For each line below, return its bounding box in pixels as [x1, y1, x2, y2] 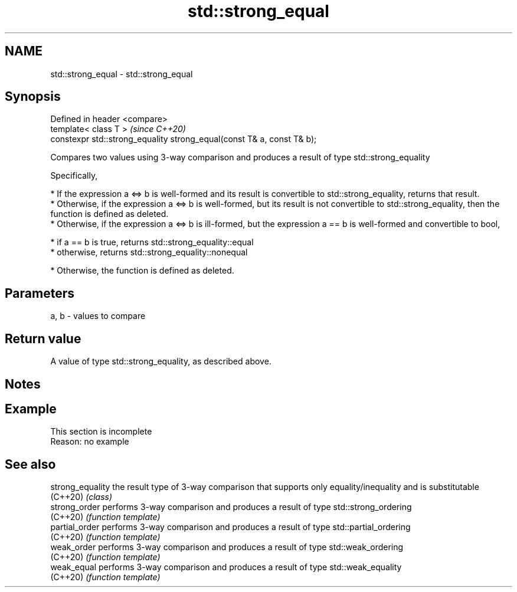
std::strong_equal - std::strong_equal [50, 68, 193, 79]
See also [5, 456, 56, 472]
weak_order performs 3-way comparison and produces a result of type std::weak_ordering [50, 542, 404, 552]
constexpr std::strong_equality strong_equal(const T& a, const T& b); [50, 134, 317, 144]
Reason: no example [50, 436, 129, 447]
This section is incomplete [50, 426, 152, 437]
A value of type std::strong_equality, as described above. [50, 356, 271, 367]
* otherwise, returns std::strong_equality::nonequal [50, 247, 248, 258]
